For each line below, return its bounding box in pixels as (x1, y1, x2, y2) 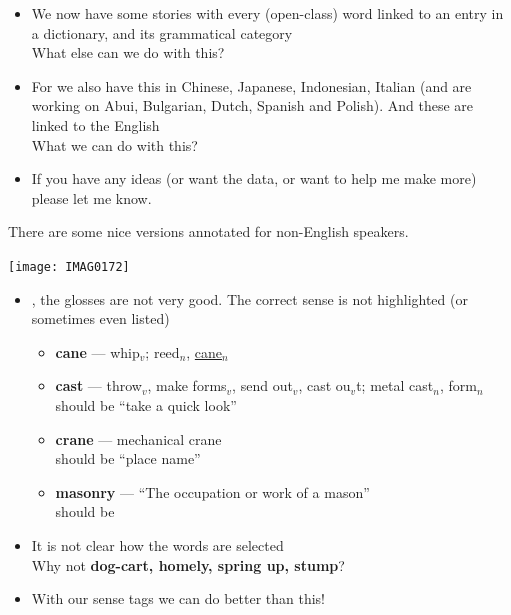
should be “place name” (55, 448, 201, 469)
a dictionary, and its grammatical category (31, 22, 293, 43)
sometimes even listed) (31, 308, 170, 329)
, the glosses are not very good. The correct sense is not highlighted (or (31, 288, 468, 309)
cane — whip (55, 341, 140, 362)
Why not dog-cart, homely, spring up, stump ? (31, 554, 345, 575)
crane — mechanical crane (55, 428, 222, 449)
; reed (145, 341, 180, 362)
